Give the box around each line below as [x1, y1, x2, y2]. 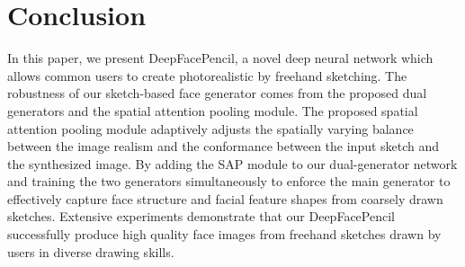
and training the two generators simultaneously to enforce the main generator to [7, 172, 451, 191]
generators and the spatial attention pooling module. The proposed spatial [7, 101, 418, 120]
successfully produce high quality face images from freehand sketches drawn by [7, 225, 442, 244]
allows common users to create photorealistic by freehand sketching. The [7, 66, 407, 85]
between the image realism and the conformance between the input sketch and [7, 137, 440, 156]
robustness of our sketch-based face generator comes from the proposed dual [7, 84, 427, 102]
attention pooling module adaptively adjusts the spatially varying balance [7, 119, 414, 138]
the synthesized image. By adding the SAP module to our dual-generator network [7, 154, 458, 173]
